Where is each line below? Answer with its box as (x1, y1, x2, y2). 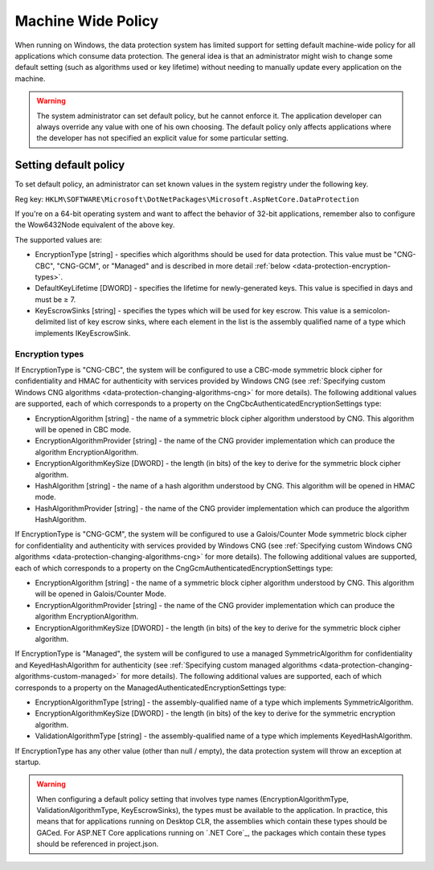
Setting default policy (14, 158, 125, 172)
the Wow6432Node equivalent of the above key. (14, 220, 175, 230)
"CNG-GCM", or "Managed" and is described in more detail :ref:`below (56, 261, 291, 271)
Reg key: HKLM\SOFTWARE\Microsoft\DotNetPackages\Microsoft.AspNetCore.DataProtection (14, 194, 359, 204)
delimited (35, 317, 66, 327)
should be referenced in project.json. (36, 839, 159, 849)
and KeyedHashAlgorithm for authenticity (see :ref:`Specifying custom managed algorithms (14, 660, 317, 670)
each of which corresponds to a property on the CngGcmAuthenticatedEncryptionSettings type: (14, 563, 334, 573)
